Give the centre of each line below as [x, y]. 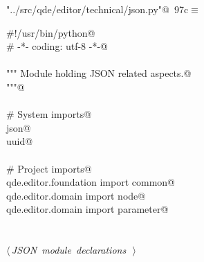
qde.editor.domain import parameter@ [87, 209]
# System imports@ [49, 114]
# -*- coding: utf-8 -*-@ [57, 46]
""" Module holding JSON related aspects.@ [99, 73]
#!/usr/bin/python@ [51, 32]
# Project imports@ [49, 168]
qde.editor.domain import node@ [76, 195]
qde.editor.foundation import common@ [91, 182]
